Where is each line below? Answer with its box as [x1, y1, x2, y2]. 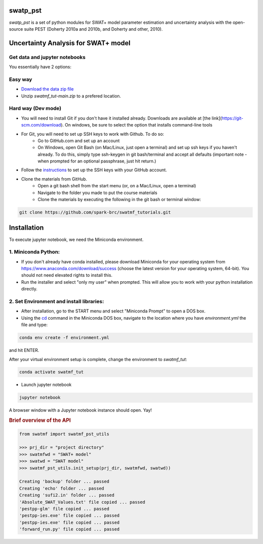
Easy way [9, 76, 33, 83]
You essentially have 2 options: [9, 64, 72, 70]
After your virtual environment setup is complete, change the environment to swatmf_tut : [9, 356, 188, 362]
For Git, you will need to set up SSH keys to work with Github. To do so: [21, 131, 164, 137]
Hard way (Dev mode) [9, 105, 62, 112]
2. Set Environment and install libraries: [9, 298, 104, 305]
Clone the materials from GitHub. [21, 176, 87, 182]
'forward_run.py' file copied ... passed [19, 526, 120, 532]
